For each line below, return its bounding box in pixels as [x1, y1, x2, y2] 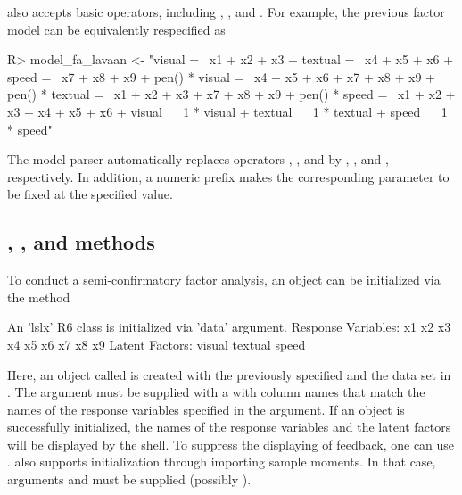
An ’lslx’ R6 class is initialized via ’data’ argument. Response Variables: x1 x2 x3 [7, 318, 451, 336]
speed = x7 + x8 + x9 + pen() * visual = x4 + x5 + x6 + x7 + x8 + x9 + [7, 67, 436, 86]
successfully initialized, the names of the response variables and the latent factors [7, 417, 451, 436]
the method [7, 287, 70, 306]
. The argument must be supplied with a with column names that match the [7, 383, 425, 401]
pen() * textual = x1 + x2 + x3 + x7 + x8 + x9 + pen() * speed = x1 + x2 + [7, 85, 456, 103]
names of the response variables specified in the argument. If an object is [7, 400, 405, 418]
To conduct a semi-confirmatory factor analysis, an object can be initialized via [7, 270, 441, 289]
